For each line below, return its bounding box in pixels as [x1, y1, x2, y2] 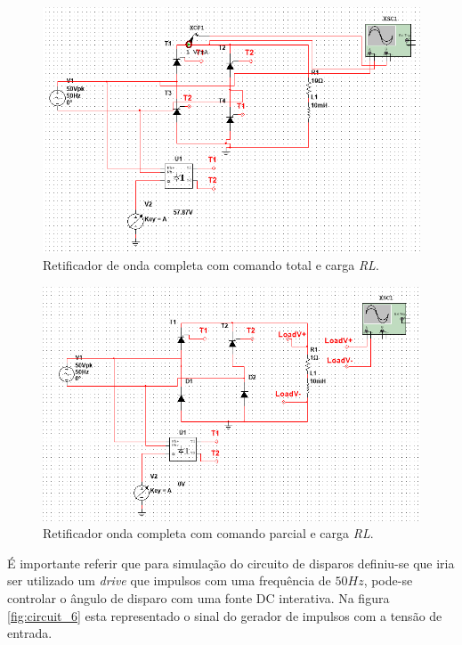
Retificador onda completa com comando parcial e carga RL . [43, 524, 374, 543]
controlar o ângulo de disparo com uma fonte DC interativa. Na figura [7, 588, 390, 607]
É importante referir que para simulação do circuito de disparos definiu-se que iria [7, 553, 455, 572]
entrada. [7, 624, 53, 642]
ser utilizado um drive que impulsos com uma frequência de [7, 571, 331, 590]
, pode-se [363, 571, 413, 590]
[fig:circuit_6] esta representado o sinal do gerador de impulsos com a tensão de [7, 606, 442, 625]
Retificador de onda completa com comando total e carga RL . [43, 256, 379, 274]
